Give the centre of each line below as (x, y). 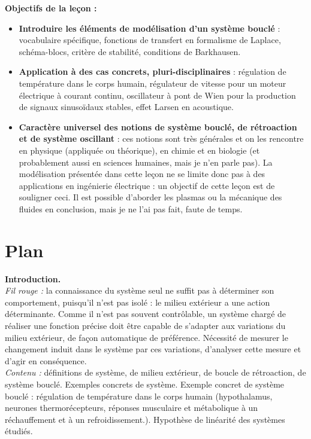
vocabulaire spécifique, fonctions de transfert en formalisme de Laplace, (150, 40)
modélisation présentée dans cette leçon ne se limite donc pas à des (142, 174)
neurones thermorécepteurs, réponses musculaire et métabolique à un (132, 408)
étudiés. (19, 431)
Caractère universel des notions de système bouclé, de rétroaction (158, 126)
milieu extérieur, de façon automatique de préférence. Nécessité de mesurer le (147, 337)
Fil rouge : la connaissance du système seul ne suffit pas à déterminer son (140, 290)
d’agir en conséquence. (46, 360)
